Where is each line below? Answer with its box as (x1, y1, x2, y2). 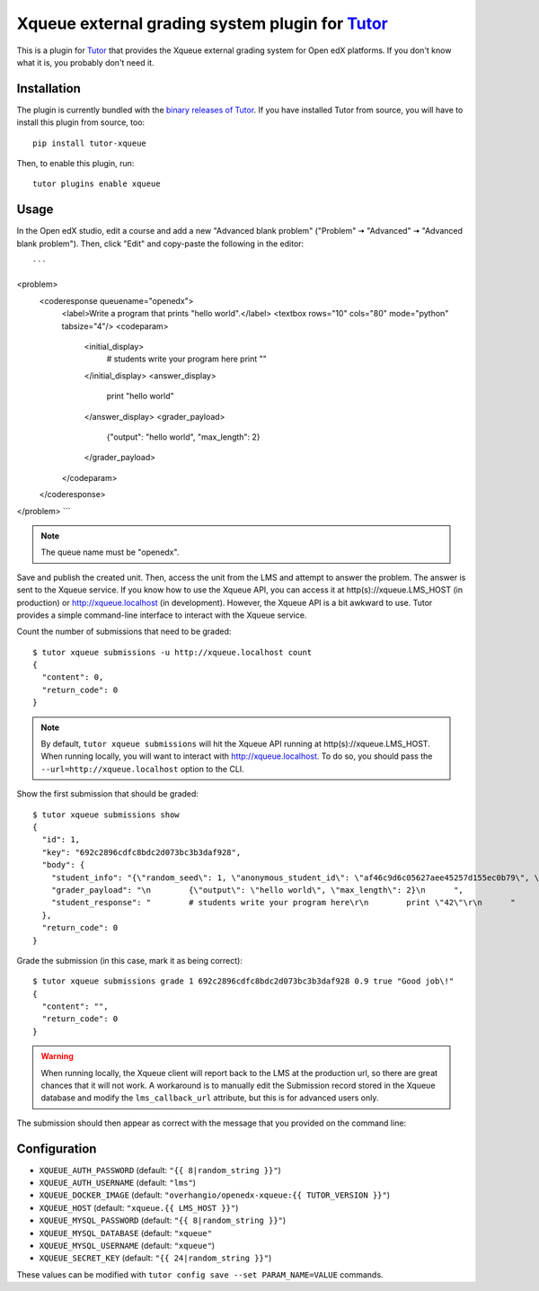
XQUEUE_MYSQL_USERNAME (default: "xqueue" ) (39, 1241, 216, 1251)
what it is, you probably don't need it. (16, 57, 155, 67)
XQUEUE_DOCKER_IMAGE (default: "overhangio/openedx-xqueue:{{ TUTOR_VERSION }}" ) (39, 1189, 391, 1200)
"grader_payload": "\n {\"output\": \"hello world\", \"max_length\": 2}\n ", (50, 885, 464, 895)
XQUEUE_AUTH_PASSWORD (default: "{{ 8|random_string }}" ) (39, 1164, 282, 1175)
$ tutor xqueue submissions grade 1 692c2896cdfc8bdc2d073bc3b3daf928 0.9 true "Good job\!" (32, 976, 455, 986)
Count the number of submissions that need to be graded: (16, 626, 232, 637)
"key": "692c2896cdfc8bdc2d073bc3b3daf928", (41, 847, 242, 858)
